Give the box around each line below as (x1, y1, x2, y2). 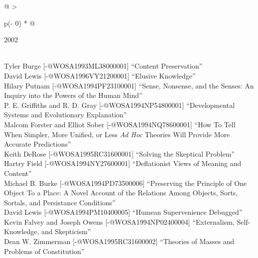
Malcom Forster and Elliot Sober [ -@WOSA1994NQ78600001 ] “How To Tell (4, 119, 236, 129)
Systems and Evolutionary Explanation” (4, 109, 127, 120)
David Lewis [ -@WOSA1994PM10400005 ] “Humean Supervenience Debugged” (4, 207, 243, 217)
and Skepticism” (41, 226, 91, 237)
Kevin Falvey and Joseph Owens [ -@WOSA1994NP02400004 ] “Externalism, (4, 216, 235, 227)
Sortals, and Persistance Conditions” (4, 197, 116, 207)
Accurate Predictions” (4, 139, 71, 149)
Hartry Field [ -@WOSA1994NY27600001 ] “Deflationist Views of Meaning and (4, 158, 242, 169)
